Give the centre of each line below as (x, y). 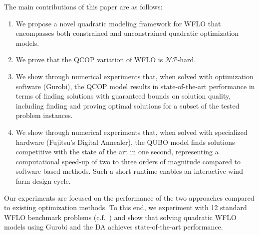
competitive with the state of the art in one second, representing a (117, 152)
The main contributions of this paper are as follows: (83, 6)
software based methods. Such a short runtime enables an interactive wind (129, 171)
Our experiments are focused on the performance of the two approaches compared (129, 197)
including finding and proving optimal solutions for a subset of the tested (128, 105)
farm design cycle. (43, 180)
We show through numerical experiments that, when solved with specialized (131, 132)
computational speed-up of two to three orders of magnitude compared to (128, 161)
